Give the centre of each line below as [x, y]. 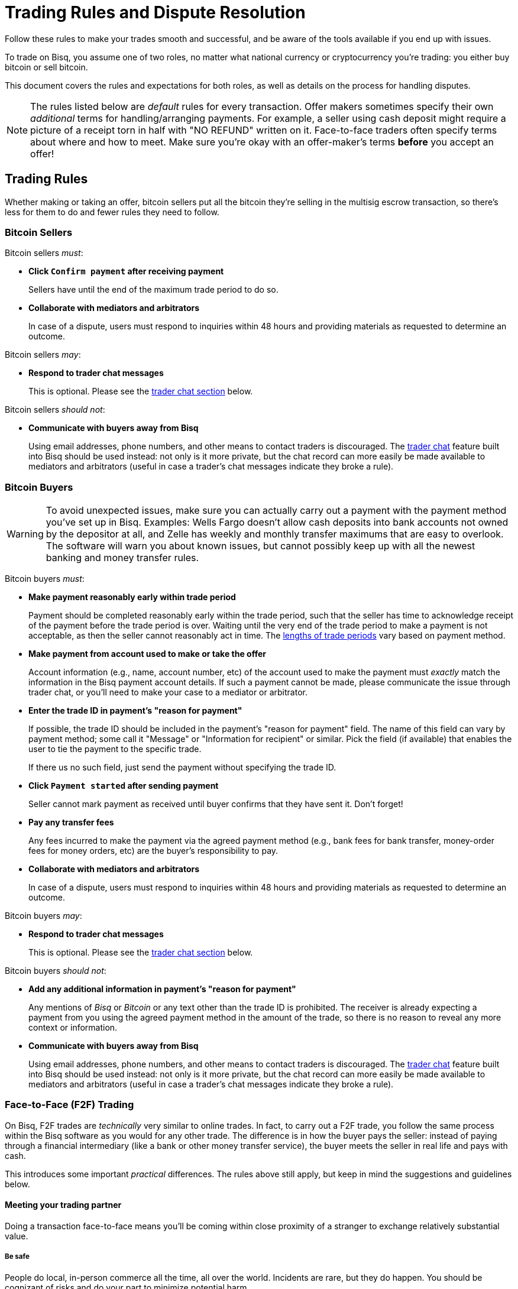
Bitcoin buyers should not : [56, 971]
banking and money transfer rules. [122, 558]
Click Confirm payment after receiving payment [126, 271]
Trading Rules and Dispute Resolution [155, 12]
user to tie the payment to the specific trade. [115, 749]
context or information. [73, 1028]
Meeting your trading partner [63, 1205]
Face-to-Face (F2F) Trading [69, 1105]
